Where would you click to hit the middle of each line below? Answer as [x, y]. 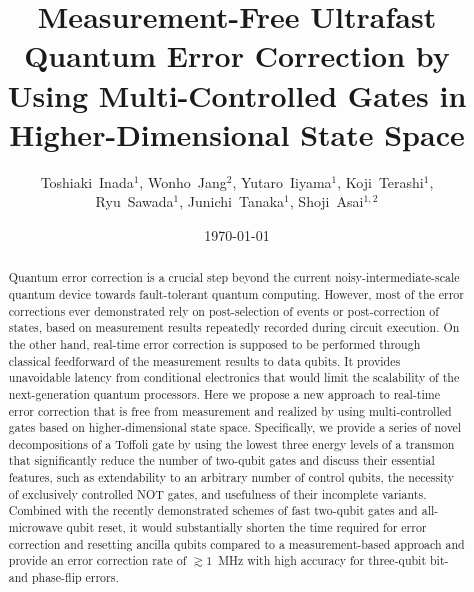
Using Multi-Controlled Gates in [237, 94]
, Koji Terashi [380, 181]
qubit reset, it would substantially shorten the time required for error [246, 527]
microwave [35, 527]
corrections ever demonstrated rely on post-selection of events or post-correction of [223, 310]
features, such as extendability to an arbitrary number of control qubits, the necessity [231, 477]
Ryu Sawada [134, 201]
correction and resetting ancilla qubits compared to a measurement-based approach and [236, 543]
